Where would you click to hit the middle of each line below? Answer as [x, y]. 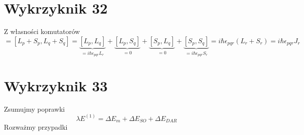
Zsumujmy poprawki [34, 109]
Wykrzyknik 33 [56, 85]
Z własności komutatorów [42, 31]
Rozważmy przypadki [36, 127]
